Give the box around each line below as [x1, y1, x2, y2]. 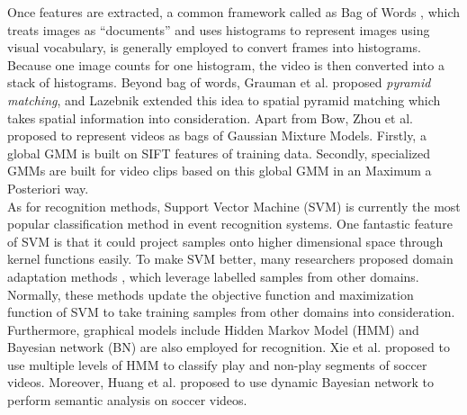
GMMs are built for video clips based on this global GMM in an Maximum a [7, 161, 432, 180]
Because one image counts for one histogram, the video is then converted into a [7, 55, 445, 74]
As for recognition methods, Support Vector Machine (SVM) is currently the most [7, 196, 461, 215]
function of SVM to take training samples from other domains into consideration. [7, 302, 455, 321]
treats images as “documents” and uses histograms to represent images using [7, 20, 430, 39]
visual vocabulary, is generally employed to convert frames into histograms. [7, 38, 421, 57]
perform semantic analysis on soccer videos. [7, 391, 247, 410]
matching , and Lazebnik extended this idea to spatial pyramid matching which [7, 90, 441, 109]
